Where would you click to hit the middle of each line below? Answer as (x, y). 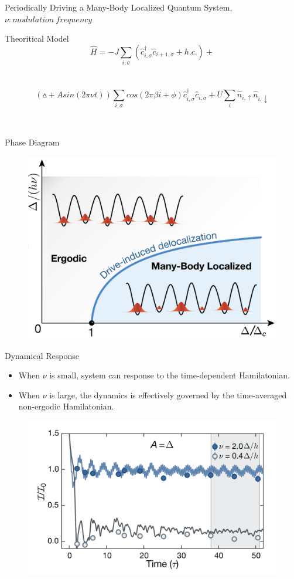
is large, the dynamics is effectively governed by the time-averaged (168, 395)
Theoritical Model (37, 38)
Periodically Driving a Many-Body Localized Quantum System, (119, 7)
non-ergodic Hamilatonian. (66, 406)
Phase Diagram (32, 142)
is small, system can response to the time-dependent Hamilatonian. (170, 375)
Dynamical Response (42, 355)
